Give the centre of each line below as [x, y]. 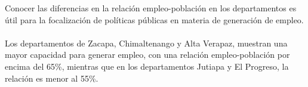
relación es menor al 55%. [52, 78]
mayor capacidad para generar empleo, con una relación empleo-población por [147, 55]
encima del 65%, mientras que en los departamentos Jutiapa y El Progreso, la [147, 66]
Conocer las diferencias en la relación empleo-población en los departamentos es [151, 8]
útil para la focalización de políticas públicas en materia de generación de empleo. [154, 19]
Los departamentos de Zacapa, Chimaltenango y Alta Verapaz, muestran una [146, 43]
